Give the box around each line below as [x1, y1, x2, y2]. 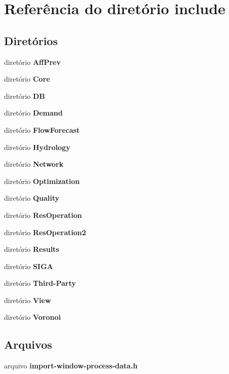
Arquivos [4, 336, 52, 352]
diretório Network [4, 159, 64, 169]
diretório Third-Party [4, 278, 76, 288]
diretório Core [4, 73, 50, 84]
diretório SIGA [4, 260, 53, 271]
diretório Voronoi [4, 312, 61, 322]
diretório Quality [4, 193, 59, 203]
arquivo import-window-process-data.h [4, 360, 138, 371]
